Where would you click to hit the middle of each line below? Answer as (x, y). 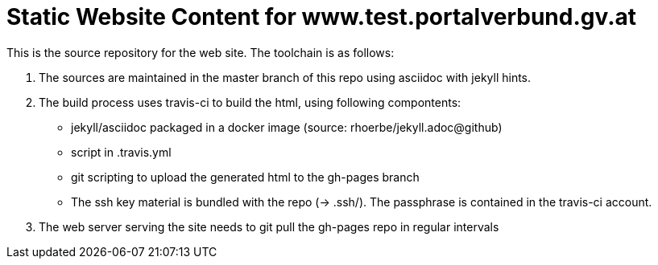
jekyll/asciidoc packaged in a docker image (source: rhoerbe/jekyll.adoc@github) (287, 127)
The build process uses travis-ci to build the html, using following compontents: (250, 102)
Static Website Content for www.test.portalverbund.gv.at (322, 17)
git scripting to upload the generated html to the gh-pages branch (245, 177)
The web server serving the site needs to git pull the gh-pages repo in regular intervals (269, 226)
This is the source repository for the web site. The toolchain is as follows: (201, 52)
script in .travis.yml (121, 152)
